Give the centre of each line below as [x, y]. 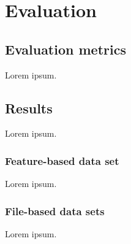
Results [29, 108]
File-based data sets [55, 211]
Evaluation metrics [65, 49]
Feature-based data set [62, 160]
